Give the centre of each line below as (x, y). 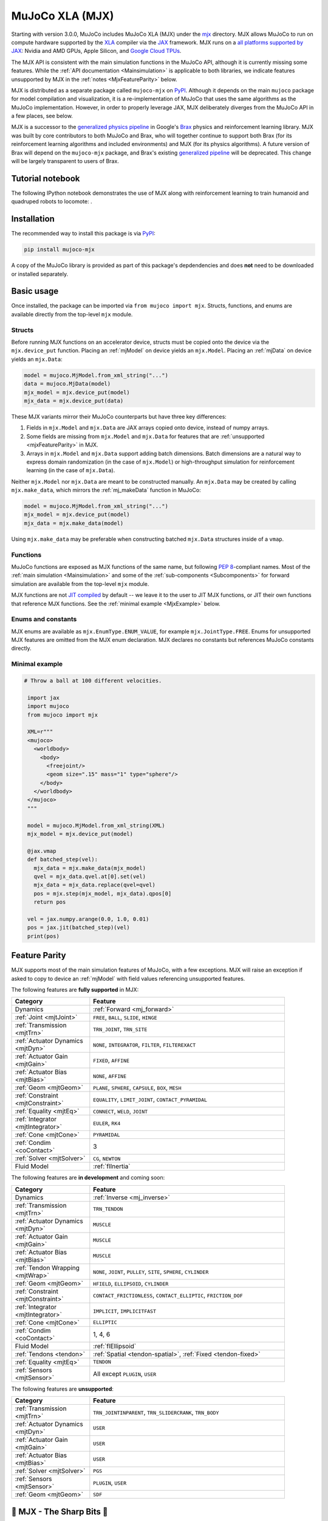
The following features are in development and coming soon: (88, 1178)
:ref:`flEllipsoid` (115, 1346)
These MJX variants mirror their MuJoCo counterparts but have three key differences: (119, 416)
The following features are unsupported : (62, 1389)
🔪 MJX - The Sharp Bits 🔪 (60, 1512)
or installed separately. (40, 274)
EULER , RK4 (107, 1123)
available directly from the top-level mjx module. (72, 314)
